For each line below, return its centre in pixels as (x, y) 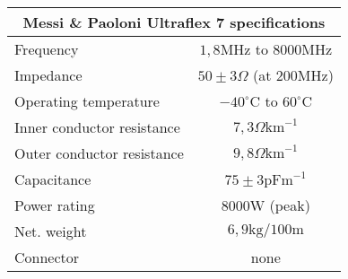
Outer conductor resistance (99, 153)
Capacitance (53, 179)
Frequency (47, 49)
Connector (47, 257)
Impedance (48, 75)
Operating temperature (87, 101)
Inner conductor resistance (97, 127)
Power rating (55, 205)
